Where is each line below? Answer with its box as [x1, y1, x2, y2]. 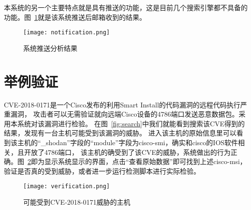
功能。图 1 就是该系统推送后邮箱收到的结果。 [4, 12, 146, 22]
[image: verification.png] [23, 183, 110, 190]
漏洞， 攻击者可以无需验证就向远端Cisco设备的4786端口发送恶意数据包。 [10, 109, 239, 119]
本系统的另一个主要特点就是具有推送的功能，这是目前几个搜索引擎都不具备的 [4, 2, 248, 12]
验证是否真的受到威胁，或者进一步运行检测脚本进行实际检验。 [4, 165, 200, 176]
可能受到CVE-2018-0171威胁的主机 [23, 196, 131, 207]
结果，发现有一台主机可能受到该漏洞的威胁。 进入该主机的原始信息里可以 [4, 128, 236, 138]
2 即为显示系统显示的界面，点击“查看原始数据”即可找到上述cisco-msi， [28, 156, 247, 166]
